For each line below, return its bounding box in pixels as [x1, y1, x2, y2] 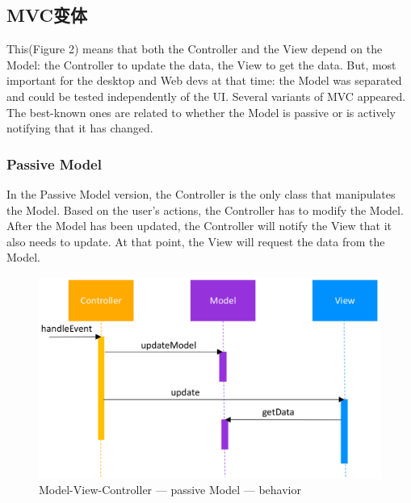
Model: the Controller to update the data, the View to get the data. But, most [6, 56, 396, 73]
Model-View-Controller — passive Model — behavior [39, 481, 301, 498]
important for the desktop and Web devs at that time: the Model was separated [6, 72, 402, 89]
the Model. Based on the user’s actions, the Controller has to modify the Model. [6, 201, 404, 218]
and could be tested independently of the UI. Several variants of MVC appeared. [6, 87, 406, 104]
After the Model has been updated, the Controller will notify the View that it [6, 217, 392, 234]
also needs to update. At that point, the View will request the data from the [6, 233, 385, 249]
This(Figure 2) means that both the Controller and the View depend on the [6, 40, 383, 57]
